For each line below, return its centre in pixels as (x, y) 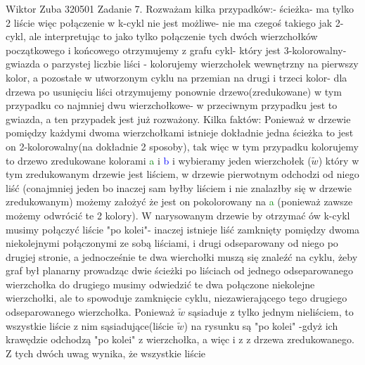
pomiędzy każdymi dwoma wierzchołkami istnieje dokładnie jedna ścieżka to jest (180, 133)
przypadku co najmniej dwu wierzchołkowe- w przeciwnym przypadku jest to (172, 105)
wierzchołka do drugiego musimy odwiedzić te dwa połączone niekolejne (160, 284)
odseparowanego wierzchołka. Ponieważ (90, 312)
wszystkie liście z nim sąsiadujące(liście (90, 325)
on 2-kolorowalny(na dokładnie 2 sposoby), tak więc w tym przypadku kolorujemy (182, 146)
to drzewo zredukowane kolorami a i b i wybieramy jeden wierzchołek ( (159, 160)
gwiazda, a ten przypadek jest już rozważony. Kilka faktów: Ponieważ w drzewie (178, 119)
